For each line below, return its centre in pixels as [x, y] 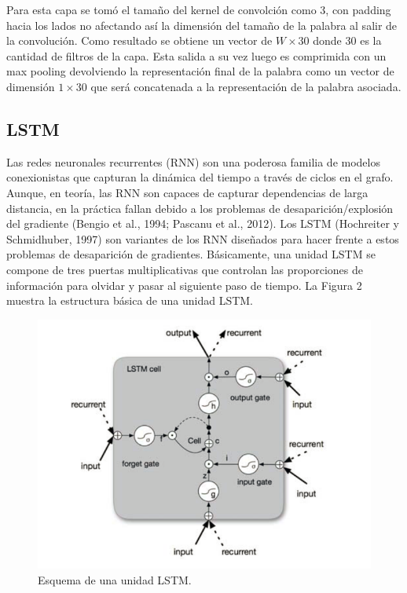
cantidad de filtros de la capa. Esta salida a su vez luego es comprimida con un [196, 55]
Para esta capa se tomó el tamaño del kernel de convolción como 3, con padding [199, 9]
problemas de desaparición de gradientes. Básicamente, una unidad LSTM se [191, 254]
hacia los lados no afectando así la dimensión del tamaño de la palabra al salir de [202, 25]
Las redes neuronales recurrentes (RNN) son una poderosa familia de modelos [193, 161]
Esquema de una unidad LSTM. [115, 579]
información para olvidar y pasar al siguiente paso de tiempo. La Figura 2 [184, 285]
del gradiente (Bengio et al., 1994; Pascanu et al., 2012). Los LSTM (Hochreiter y [203, 223]
